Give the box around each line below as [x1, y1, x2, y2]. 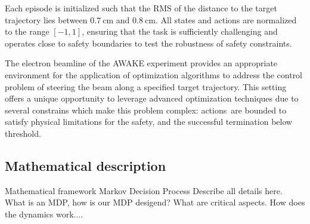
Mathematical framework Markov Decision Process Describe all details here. [5, 184, 283, 197]
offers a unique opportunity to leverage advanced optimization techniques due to [5, 92, 299, 105]
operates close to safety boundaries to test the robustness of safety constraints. [5, 36, 292, 49]
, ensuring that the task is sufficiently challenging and [82, 25, 278, 38]
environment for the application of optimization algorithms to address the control [5, 68, 303, 81]
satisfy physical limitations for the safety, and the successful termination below [5, 115, 293, 128]
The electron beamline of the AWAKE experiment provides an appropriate [5, 57, 278, 69]
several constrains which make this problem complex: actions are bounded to [5, 103, 287, 116]
